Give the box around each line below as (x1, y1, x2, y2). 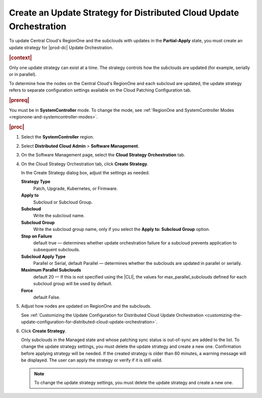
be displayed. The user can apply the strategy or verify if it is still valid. (21, 357, 163, 363)
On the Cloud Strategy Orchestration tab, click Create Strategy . (21, 161, 149, 167)
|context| (9, 54, 32, 61)
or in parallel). (9, 71, 37, 77)
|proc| (9, 124, 24, 131)
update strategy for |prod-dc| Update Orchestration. (9, 44, 114, 51)
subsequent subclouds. (33, 247, 80, 253)
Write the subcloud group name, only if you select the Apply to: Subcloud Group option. (33, 226, 211, 232)
